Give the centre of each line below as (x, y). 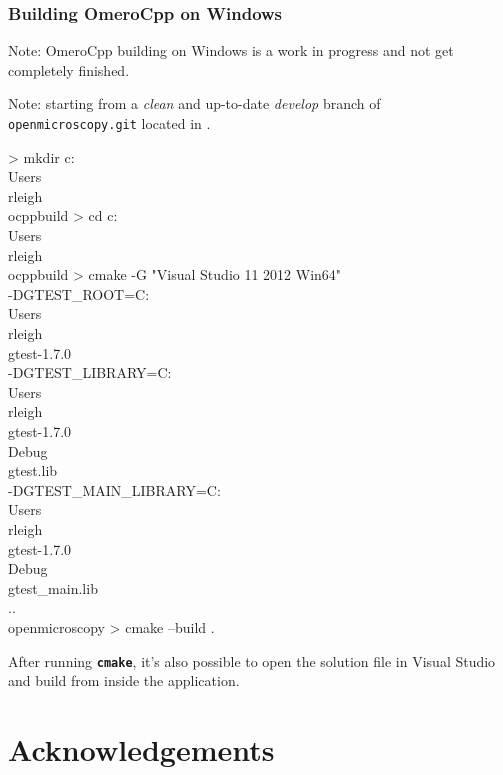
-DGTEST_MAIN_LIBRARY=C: (114, 489)
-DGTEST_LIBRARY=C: (90, 372)
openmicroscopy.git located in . (109, 123)
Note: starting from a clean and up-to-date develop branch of (194, 103)
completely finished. (69, 69)
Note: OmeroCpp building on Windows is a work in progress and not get (231, 50)
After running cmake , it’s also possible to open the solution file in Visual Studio (252, 660)
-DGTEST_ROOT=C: (79, 293)
